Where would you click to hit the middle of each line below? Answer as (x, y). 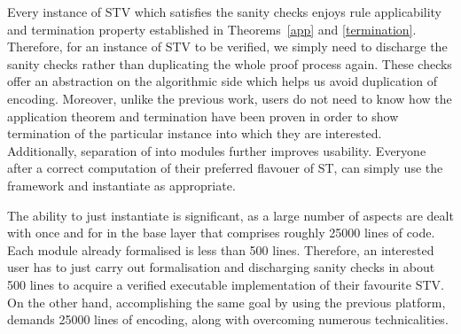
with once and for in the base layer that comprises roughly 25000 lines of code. (221, 233)
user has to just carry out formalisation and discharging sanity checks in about (221, 267)
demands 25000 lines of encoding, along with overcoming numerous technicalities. (228, 319)
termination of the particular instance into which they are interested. (195, 133)
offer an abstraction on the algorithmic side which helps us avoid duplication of (223, 81)
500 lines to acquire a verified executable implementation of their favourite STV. (226, 284)
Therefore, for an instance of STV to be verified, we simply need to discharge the (227, 47)
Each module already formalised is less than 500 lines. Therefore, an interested (221, 249)
